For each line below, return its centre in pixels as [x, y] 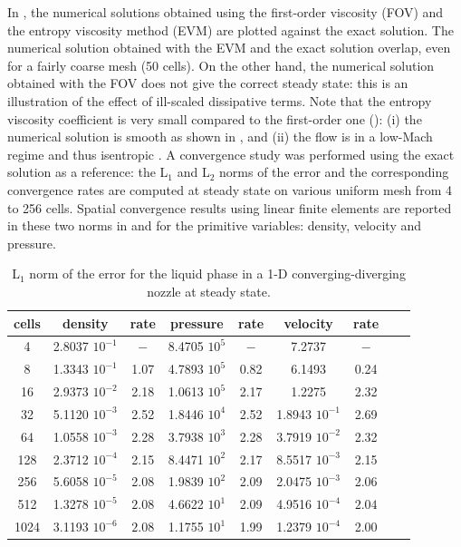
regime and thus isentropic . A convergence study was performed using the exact [231, 154]
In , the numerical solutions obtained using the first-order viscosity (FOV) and [226, 12]
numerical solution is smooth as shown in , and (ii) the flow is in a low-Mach [220, 137]
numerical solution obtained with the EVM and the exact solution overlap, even [229, 48]
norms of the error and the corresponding [334, 172]
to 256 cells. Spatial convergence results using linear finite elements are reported [230, 207]
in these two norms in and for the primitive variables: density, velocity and [215, 225]
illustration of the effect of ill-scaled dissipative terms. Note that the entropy [220, 100]
